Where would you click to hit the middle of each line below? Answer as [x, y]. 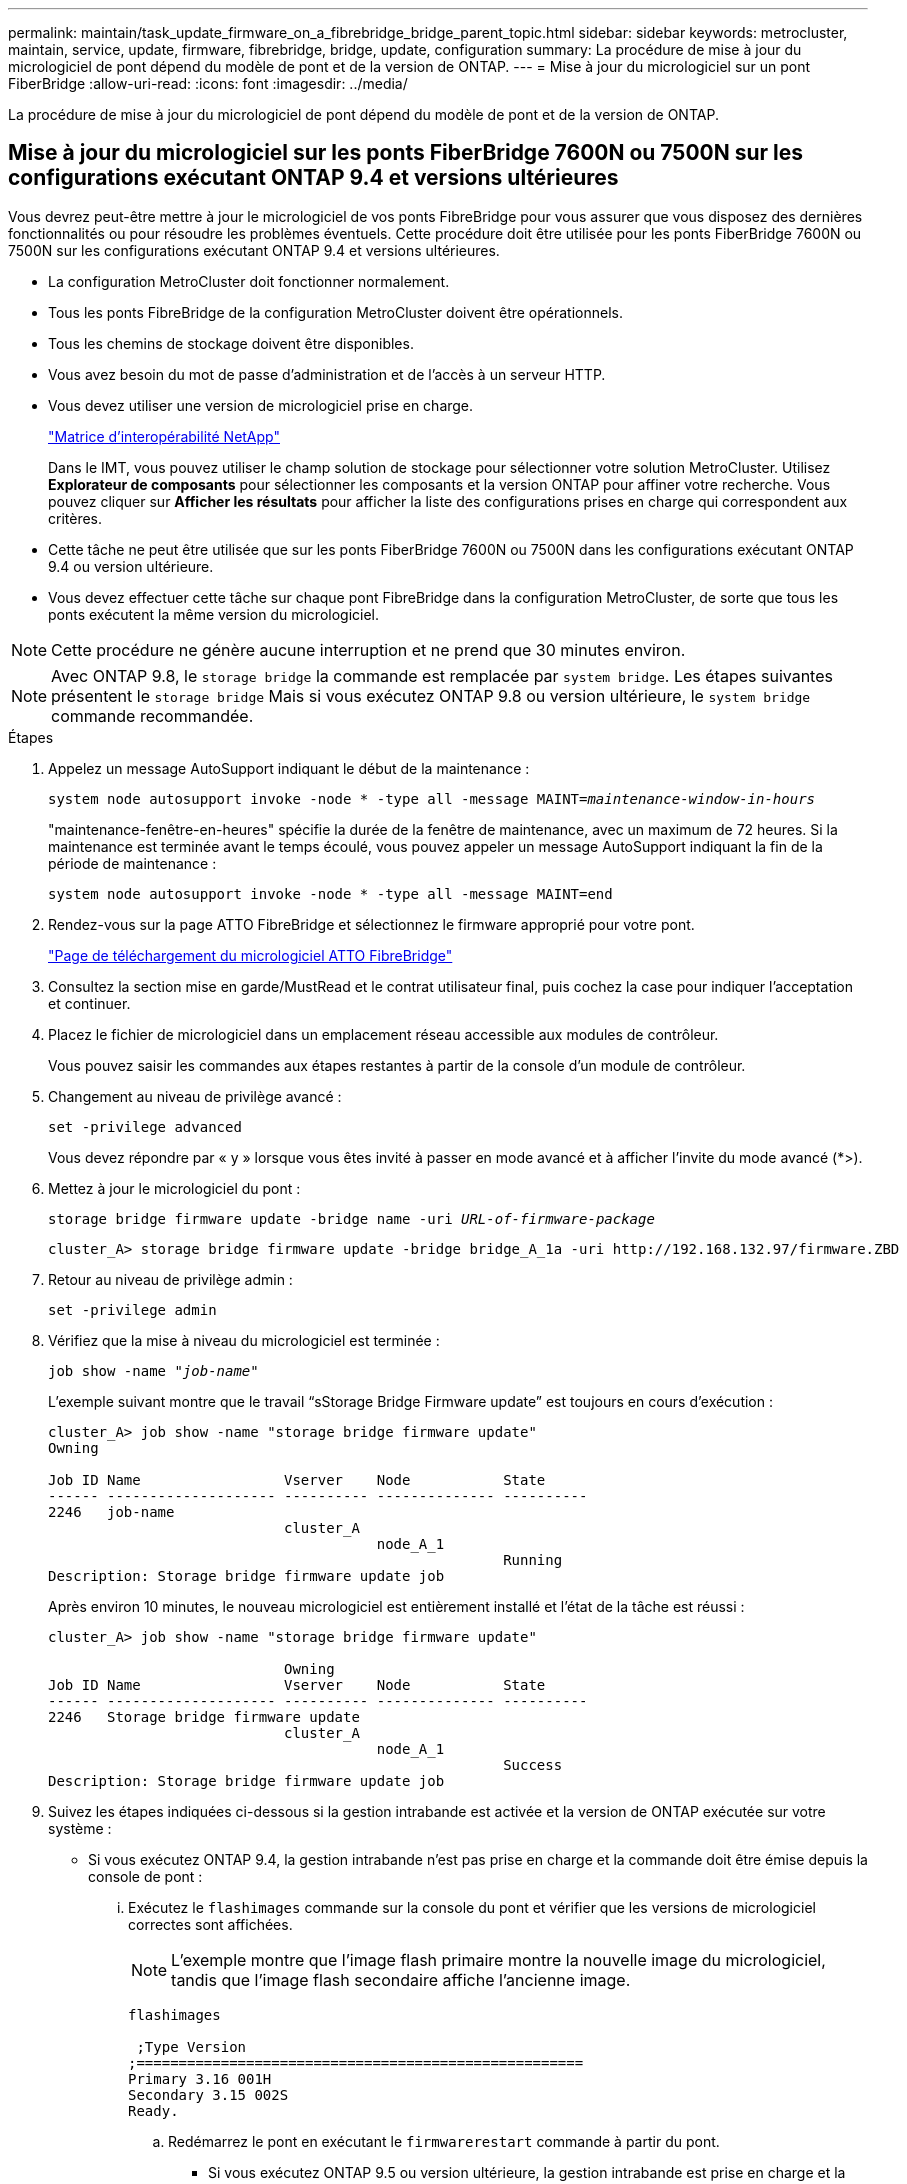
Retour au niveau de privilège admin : [170, 1279]
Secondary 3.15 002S [208, 2094]
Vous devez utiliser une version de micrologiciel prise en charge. [261, 405]
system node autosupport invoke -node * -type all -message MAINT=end [330, 893]
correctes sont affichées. [210, 1924]
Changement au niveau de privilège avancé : [195, 1096]
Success [533, 1764]
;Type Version [191, 2046]
